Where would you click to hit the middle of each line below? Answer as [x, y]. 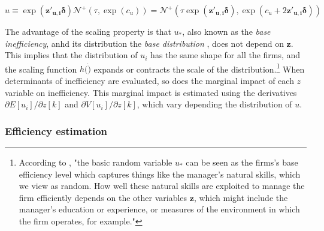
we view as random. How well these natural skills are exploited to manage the [162, 186]
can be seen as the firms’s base [242, 162]
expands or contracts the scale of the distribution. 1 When [199, 68]
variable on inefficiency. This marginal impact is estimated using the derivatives [151, 92]
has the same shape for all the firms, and [225, 55]
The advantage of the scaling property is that [88, 31]
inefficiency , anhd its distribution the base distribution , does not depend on [144, 43]
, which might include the [241, 197]
